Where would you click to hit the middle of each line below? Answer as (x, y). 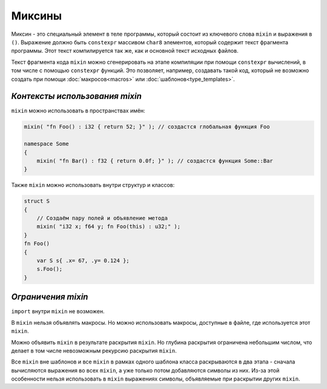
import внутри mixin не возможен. (58, 311)
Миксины (37, 16)
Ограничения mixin (50, 297)
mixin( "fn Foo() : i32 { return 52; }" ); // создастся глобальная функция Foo (147, 127)
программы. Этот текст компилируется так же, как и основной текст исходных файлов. (125, 51)
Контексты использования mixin (77, 96)
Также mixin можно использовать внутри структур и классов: (93, 185)
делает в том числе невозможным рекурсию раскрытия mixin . (94, 350)
